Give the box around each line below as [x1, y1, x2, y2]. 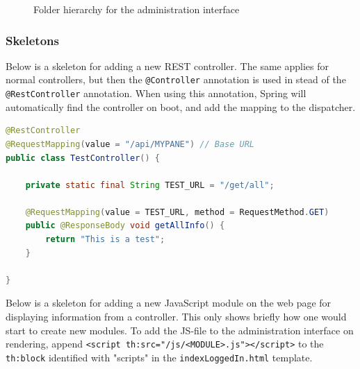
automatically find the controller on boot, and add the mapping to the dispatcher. [6, 99, 356, 114]
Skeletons [6, 31, 59, 49]
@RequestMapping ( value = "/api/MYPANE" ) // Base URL [6, 139, 255, 149]
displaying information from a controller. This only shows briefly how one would [6, 309, 347, 324]
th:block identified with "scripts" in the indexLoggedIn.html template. [6, 350, 313, 364]
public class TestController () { [6, 153, 160, 163]
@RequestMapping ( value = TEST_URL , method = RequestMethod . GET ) [25, 207, 329, 217]
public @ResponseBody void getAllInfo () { [25, 221, 225, 231]
